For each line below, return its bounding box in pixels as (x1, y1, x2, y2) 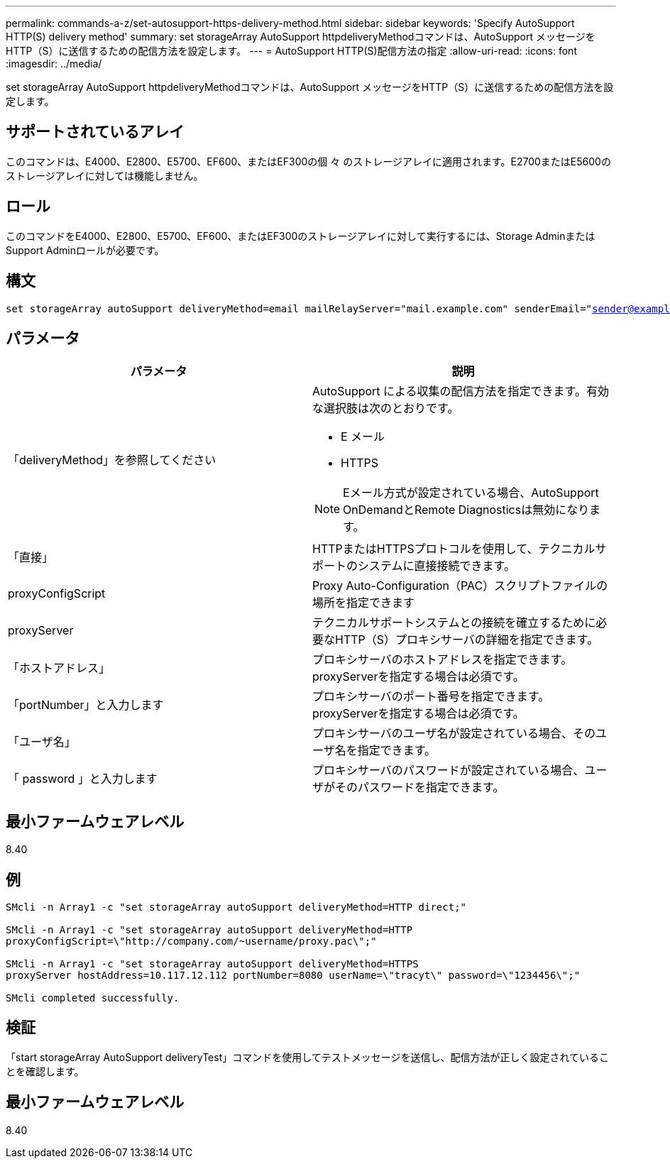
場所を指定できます (312, 595, 415, 610)
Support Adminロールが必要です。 (6, 243, 165, 256)
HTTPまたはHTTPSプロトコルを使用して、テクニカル (312, 542, 595, 556)
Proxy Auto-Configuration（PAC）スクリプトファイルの (312, 578, 608, 593)
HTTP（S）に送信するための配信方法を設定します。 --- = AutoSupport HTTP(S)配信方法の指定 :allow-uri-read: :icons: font (6, 45, 577, 57)
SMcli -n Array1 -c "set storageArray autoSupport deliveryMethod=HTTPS (6, 958, 419, 970)
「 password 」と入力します (8, 772, 158, 786)
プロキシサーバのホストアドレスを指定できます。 (312, 652, 573, 667)
